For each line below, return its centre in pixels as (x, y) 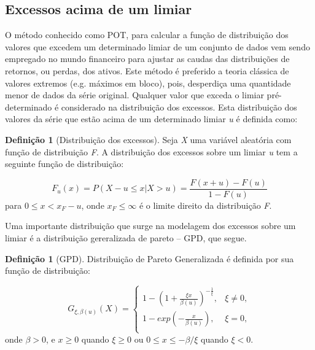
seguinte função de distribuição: (64, 164)
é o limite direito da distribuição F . (205, 205)
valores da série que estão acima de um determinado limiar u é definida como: (151, 119)
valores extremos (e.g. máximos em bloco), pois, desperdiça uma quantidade (148, 83)
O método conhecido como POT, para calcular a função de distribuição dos (147, 35)
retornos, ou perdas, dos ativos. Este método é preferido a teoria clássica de (147, 70)
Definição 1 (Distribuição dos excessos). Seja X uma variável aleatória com (148, 139)
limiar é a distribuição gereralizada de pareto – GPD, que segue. (126, 237)
